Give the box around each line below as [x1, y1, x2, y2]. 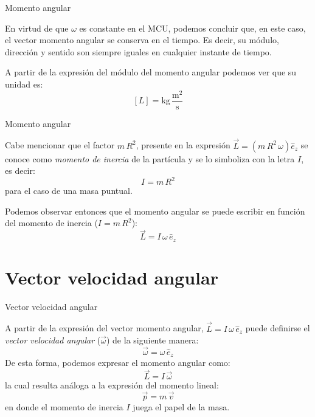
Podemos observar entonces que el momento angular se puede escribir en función [5, 204, 305, 217]
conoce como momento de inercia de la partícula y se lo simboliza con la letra [5, 152, 295, 165]
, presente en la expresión [136, 139, 230, 151]
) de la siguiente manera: [106, 334, 199, 346]
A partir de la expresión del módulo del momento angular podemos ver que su [5, 66, 297, 78]
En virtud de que [5, 21, 69, 34]
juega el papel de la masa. [133, 401, 230, 413]
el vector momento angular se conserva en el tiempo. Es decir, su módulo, [5, 33, 279, 46]
